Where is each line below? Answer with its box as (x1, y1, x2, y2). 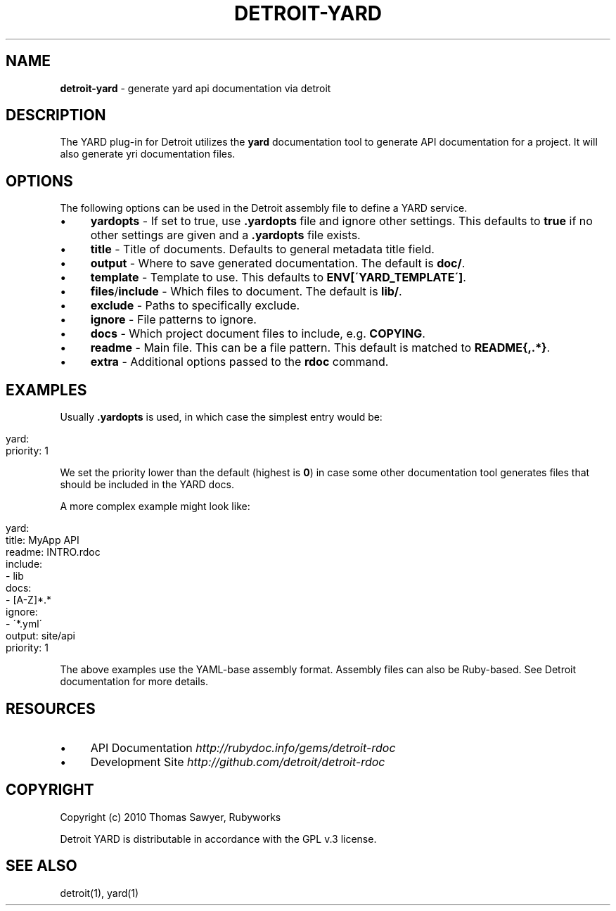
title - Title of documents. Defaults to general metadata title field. (90, 242, 435, 257)
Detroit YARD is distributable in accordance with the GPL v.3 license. (60, 832, 377, 845)
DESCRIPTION (6, 106, 106, 125)
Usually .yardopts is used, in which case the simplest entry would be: (60, 411, 383, 423)
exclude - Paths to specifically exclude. (90, 298, 300, 313)
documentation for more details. (60, 675, 209, 688)
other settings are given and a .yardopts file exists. (90, 228, 361, 243)
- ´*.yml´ (6, 618, 43, 630)
